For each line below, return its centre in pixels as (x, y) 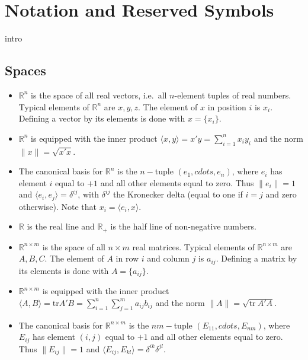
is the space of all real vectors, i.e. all (99, 95)
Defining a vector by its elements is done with (102, 118)
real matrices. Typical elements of (193, 246)
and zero (281, 194)
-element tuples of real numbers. (233, 95)
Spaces (25, 70)
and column (168, 258)
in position (227, 106)
